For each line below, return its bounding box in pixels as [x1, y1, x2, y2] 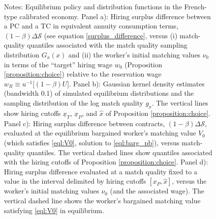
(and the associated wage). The [110, 186, 204, 196]
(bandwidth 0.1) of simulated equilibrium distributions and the [4, 88, 194, 98]
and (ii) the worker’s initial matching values [68, 49, 201, 59]
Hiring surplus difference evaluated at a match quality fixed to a [4, 166, 198, 176]
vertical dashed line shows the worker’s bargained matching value [4, 195, 201, 205]
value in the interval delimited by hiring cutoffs [4, 176, 146, 186]
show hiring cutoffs [4, 108, 61, 118]
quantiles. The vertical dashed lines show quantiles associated [27, 147, 213, 157]
